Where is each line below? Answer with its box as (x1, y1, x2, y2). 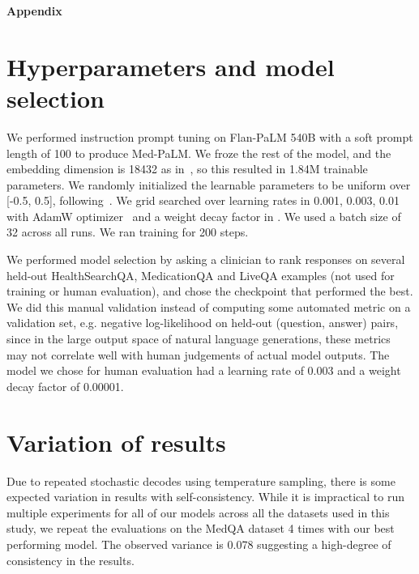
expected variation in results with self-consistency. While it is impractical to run (6, 488, 405, 505)
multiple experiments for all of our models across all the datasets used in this (6, 504, 390, 521)
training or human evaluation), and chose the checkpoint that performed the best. (6, 283, 413, 300)
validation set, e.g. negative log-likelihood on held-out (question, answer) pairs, (6, 314, 399, 331)
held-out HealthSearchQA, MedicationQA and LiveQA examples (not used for (6, 266, 395, 283)
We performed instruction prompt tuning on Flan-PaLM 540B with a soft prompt (6, 128, 413, 145)
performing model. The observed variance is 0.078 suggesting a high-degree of (6, 535, 391, 552)
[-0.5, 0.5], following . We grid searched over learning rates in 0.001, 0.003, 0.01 (6, 192, 400, 209)
